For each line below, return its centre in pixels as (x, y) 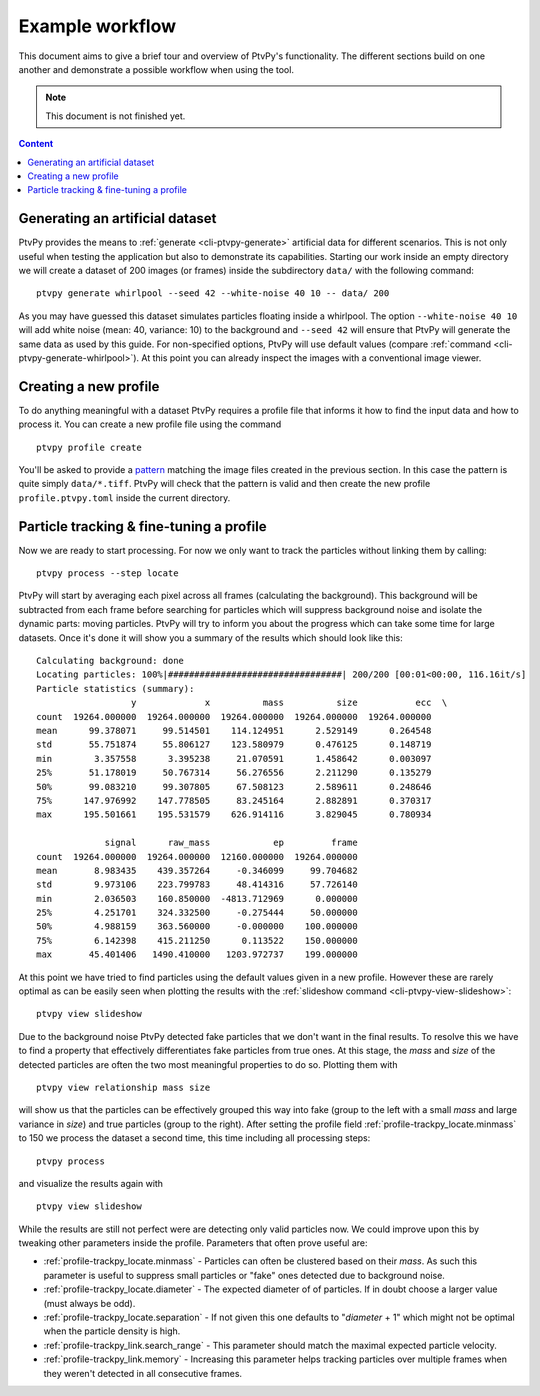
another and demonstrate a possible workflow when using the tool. (156, 69)
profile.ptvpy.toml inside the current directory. (124, 497)
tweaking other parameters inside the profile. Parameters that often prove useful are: (193, 1243)
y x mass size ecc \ (289, 703)
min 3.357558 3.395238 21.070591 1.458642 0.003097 (234, 758)
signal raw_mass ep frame (231, 843)
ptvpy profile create (89, 447)
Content (36, 144)
